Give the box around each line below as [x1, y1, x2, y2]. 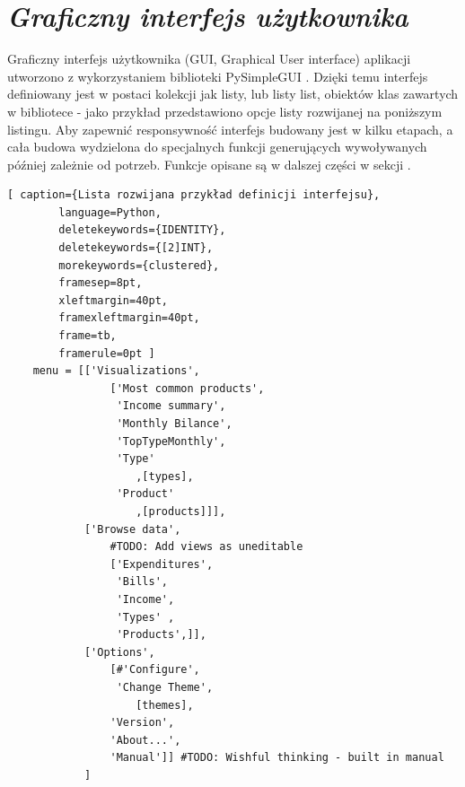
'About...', [110, 733, 181, 747]
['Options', [83, 645, 155, 659]
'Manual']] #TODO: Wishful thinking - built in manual [110, 751, 444, 765]
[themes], [136, 698, 194, 712]
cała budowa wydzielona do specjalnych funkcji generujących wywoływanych [7, 137, 427, 156]
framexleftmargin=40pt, [58, 311, 200, 325]
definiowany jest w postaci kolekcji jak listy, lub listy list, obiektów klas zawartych [7, 84, 459, 103]
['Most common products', [110, 381, 265, 395]
